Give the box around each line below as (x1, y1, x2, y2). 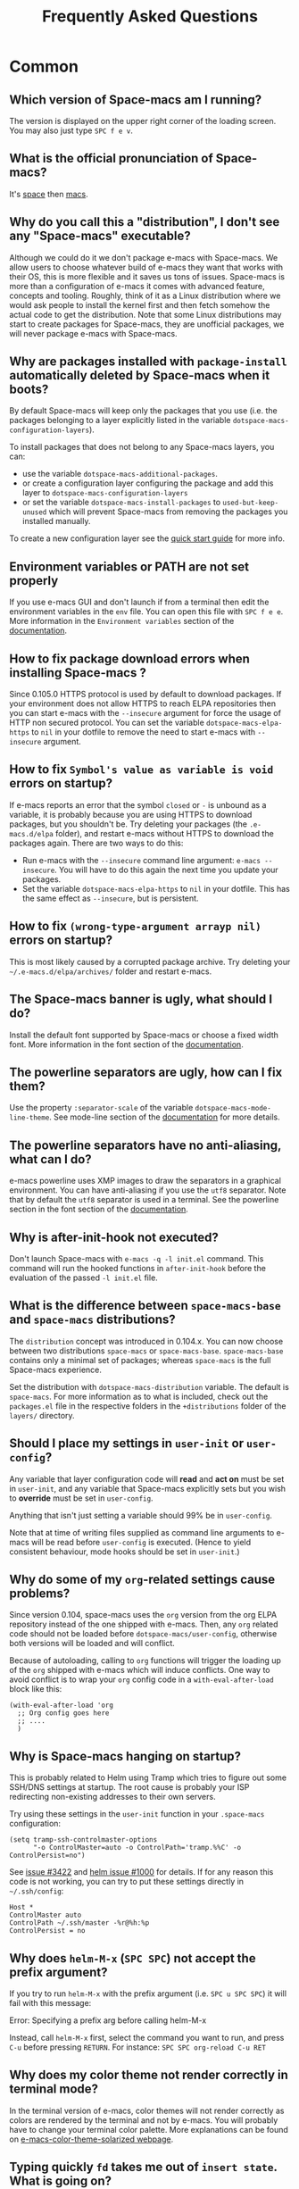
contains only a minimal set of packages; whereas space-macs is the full (9, 1354, 271, 1365)
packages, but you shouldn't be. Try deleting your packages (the (9, 819, 248, 829)
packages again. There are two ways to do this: (9, 837, 184, 848)
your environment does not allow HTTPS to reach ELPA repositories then (9, 698, 277, 709)
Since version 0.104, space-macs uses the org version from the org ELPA (9, 1610, 278, 1620)
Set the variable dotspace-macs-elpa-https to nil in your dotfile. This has (21, 883, 290, 894)
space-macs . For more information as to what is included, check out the (9, 1391, 269, 1402)
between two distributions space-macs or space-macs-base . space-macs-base (9, 1345, 284, 1356)
